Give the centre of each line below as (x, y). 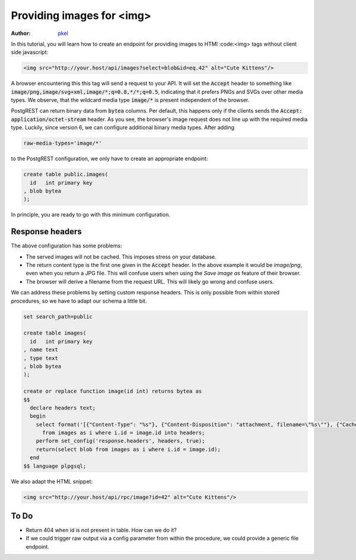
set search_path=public (58, 316)
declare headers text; (63, 408)
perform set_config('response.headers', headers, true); (120, 441)
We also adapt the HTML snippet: (52, 481)
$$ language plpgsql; (55, 466)
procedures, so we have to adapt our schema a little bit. (79, 301)
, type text (41, 358)
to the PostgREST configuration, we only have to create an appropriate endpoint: (109, 159)
